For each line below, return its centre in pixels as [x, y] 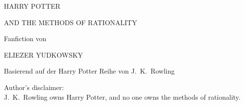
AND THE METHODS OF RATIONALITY [70, 22]
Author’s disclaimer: [34, 87]
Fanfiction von [25, 38]
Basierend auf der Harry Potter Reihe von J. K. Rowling [89, 71]
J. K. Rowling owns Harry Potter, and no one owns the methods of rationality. [122, 97]
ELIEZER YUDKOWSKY [44, 54]
